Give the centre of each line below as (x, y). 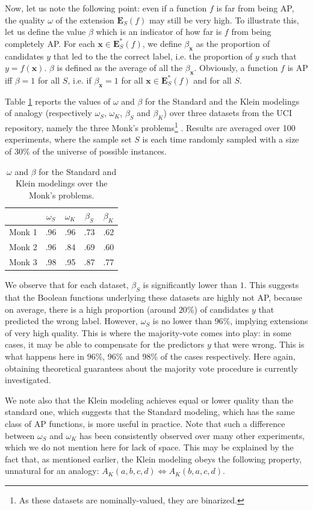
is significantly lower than (190, 285)
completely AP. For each (50, 43)
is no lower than (182, 321)
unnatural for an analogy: (52, 471)
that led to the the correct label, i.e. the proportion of (153, 56)
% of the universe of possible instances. (95, 151)
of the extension (85, 20)
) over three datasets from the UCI (228, 113)
